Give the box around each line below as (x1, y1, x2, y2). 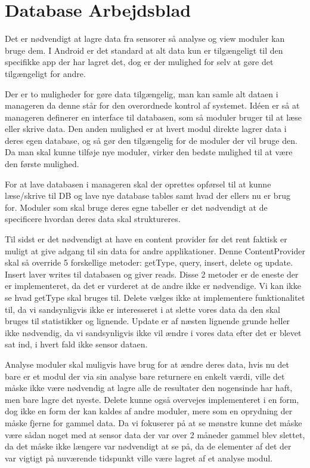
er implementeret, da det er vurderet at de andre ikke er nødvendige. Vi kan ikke (5, 279, 301, 292)
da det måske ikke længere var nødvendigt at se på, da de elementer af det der (5, 440, 292, 452)
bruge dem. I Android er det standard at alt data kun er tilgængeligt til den (5, 44, 283, 56)
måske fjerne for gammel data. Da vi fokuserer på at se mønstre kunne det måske (5, 416, 302, 429)
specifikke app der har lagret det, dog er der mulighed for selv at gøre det (5, 56, 274, 68)
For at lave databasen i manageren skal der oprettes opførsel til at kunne (5, 177, 271, 190)
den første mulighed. (5, 158, 79, 170)
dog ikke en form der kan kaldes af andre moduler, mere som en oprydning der (5, 405, 293, 417)
